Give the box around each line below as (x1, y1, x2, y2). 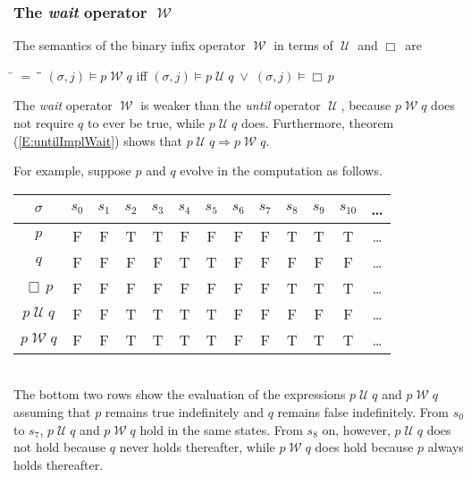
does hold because (315, 438, 414, 456)
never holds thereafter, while (119, 438, 275, 456)
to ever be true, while (87, 114, 206, 132)
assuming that (13, 402, 91, 421)
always (427, 438, 464, 456)
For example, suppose (13, 161, 131, 180)
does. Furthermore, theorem (240, 114, 394, 132)
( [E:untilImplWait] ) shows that (13, 131, 183, 149)
